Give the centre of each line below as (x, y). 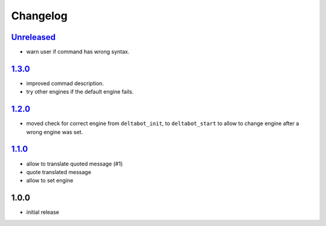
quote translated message (59, 172)
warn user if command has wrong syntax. (78, 52)
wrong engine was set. (55, 132)
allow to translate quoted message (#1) (75, 164)
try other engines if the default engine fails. (80, 92)
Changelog (39, 16)
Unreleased (34, 37)
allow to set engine (50, 181)
